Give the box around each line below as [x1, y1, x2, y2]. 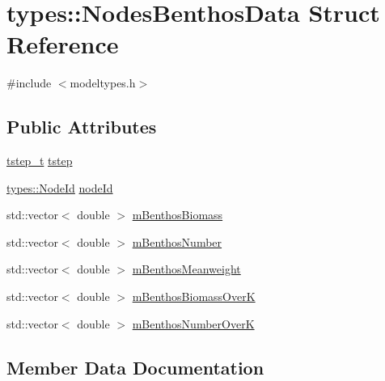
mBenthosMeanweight [132, 260, 241, 277]
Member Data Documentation [6, 354, 264, 379]
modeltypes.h [70, 74, 136, 91]
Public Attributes [6, 114, 157, 139]
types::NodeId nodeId [6, 179, 113, 196]
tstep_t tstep [6, 152, 73, 169]
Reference [6, 28, 119, 61]
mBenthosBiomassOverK [132, 288, 256, 305]
